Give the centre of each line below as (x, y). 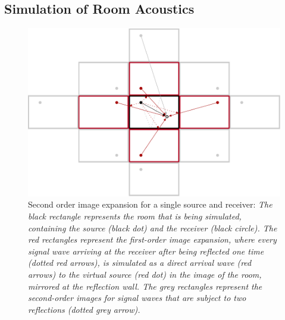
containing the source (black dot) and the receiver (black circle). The (153, 228)
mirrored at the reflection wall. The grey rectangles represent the (145, 286)
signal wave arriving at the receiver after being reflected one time (146, 251)
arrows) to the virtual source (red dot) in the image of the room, (145, 274)
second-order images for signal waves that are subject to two (137, 298)
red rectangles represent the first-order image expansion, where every (152, 239)
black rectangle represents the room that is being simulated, (135, 216)
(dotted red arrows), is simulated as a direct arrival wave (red (140, 263)
